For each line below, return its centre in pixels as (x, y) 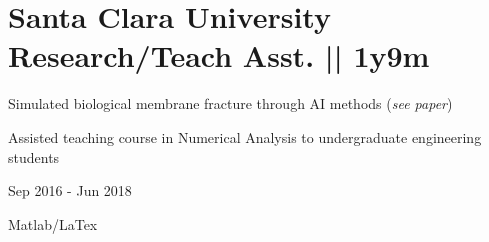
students (34, 156)
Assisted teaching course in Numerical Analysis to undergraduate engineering (245, 136)
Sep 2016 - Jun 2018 (70, 190)
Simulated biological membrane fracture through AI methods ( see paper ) (230, 103)
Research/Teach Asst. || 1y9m (219, 55)
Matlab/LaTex (53, 223)
